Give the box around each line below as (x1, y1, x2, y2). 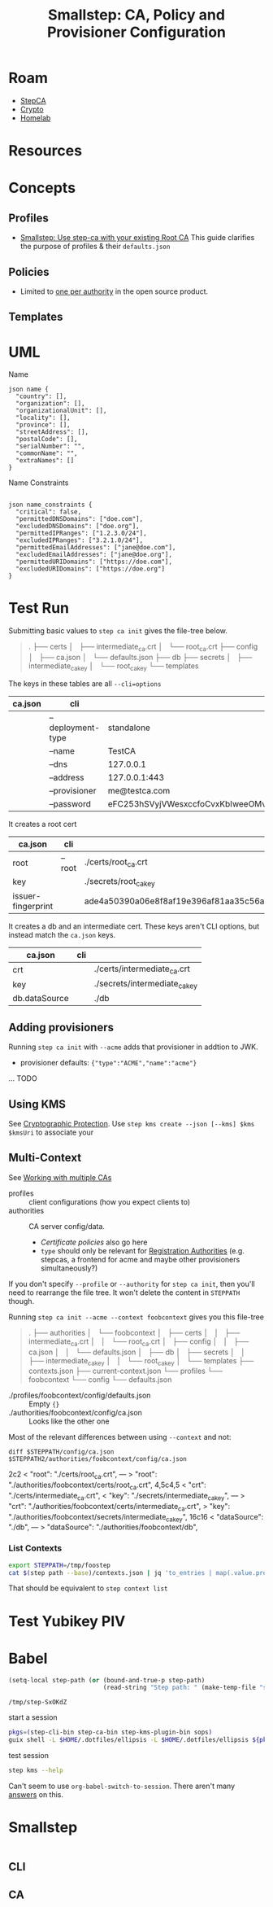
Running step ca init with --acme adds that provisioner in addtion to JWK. (8, 1042, 258, 1052)
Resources (8, 142, 83, 160)
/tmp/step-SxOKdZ (8, 1699, 67, 1707)
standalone (107, 722, 150, 733)
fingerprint (12, 900, 54, 912)
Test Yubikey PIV (8, 1612, 126, 1630)
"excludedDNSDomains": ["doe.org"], (15, 523, 140, 531)
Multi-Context (8, 1151, 82, 1165)
